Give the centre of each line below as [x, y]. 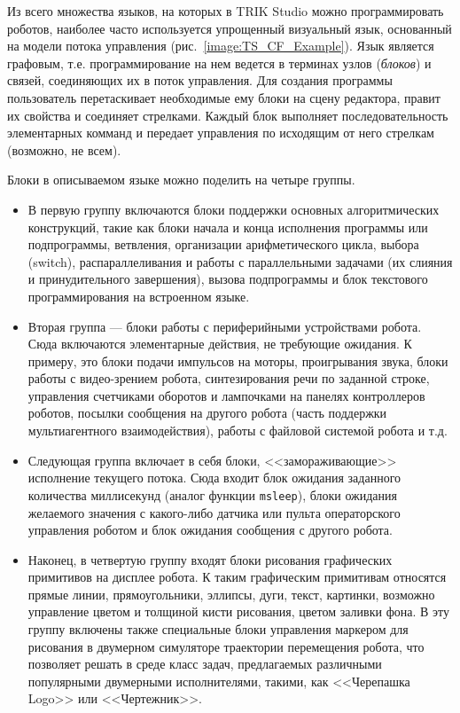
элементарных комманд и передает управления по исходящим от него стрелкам [221, 133]
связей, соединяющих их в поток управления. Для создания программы [200, 80]
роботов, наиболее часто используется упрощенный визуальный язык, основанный [230, 28]
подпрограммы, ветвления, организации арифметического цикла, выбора [223, 244]
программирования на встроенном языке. [139, 296]
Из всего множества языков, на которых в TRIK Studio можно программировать [226, 11]
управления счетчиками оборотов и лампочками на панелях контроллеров [226, 395]
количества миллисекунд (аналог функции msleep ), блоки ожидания [212, 494]
